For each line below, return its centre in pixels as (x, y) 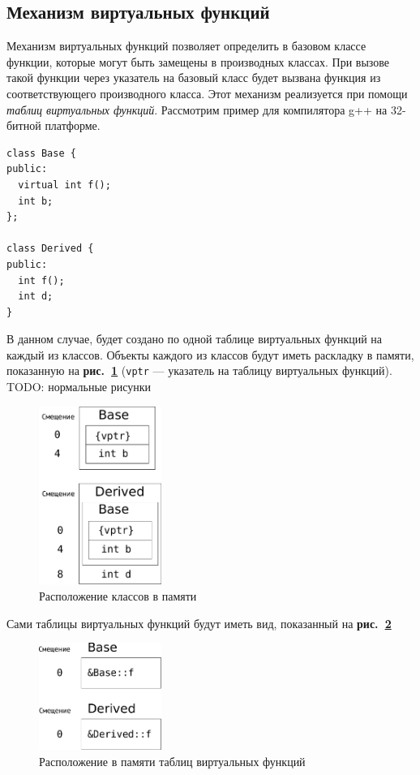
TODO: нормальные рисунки (79, 387)
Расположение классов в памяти (118, 595)
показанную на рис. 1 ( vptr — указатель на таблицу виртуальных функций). (199, 370)
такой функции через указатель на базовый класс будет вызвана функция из (194, 77)
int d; (36, 297)
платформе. (73, 125)
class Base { (41, 153)
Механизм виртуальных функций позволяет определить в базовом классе (186, 46)
